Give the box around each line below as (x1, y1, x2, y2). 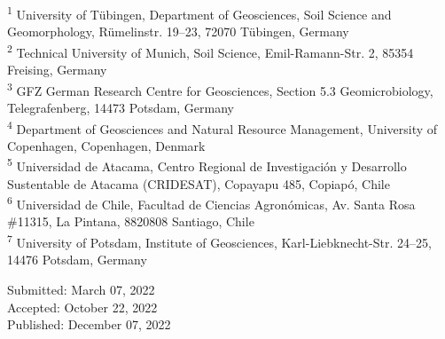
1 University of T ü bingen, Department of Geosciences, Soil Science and (7, 3, 392, 23)
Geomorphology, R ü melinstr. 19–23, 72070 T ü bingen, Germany (7, 22, 349, 41)
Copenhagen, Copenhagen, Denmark (7, 136, 206, 154)
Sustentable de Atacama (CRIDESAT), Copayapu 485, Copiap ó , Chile (7, 174, 390, 193)
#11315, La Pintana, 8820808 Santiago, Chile (7, 212, 254, 231)
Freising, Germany (7, 60, 107, 79)
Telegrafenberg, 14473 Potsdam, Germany (7, 98, 234, 116)
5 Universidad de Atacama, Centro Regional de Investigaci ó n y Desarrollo (7, 154, 407, 176)
